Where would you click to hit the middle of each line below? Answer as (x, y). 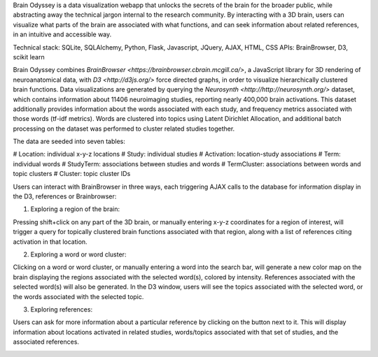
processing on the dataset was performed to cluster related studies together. (124, 129)
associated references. (46, 342)
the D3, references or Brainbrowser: (65, 196)
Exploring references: (62, 309)
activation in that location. (50, 242)
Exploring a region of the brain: (75, 209)
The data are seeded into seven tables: (69, 141)
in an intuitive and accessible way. (62, 34)
